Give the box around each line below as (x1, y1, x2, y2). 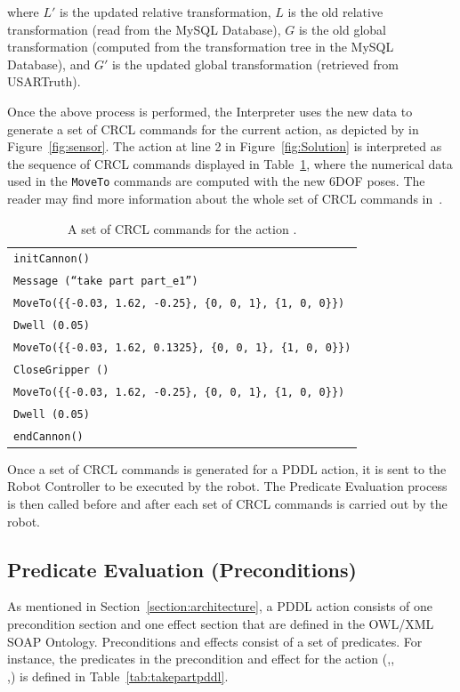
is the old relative (287, 3, 383, 20)
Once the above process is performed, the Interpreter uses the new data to (7, 101, 413, 120)
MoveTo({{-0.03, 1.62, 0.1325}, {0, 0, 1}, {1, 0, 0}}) (13, 342, 351, 355)
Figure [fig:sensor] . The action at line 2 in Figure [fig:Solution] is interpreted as (7, 137, 442, 156)
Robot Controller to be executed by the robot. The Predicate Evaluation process (7, 477, 448, 495)
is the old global (298, 20, 387, 38)
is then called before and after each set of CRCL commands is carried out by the (7, 495, 448, 513)
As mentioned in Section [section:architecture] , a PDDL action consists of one (7, 597, 433, 616)
